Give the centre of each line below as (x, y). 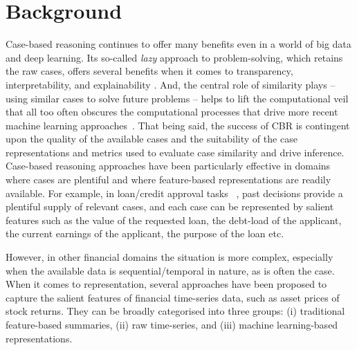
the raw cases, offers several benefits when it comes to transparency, (149, 71)
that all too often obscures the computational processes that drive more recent (172, 112)
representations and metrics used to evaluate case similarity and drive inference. (175, 152)
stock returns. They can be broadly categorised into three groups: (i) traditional (175, 311)
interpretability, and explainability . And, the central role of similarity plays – (171, 84)
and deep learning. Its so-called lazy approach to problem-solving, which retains (174, 57)
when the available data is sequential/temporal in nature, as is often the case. (170, 270)
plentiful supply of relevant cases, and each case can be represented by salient (170, 206)
